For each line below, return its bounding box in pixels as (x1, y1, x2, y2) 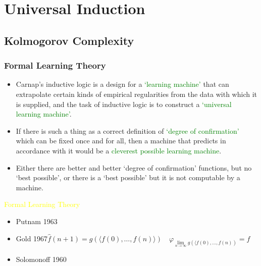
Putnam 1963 (16, 216, 58, 226)
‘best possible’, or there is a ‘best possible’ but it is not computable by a (16, 172, 240, 183)
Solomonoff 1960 (16, 253, 67, 264)
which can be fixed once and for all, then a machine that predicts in (16, 135, 226, 146)
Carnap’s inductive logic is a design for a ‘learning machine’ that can (16, 79, 229, 89)
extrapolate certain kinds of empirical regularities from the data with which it (16, 88, 257, 99)
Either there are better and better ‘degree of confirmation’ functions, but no (16, 162, 252, 173)
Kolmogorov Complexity (4, 32, 134, 48)
